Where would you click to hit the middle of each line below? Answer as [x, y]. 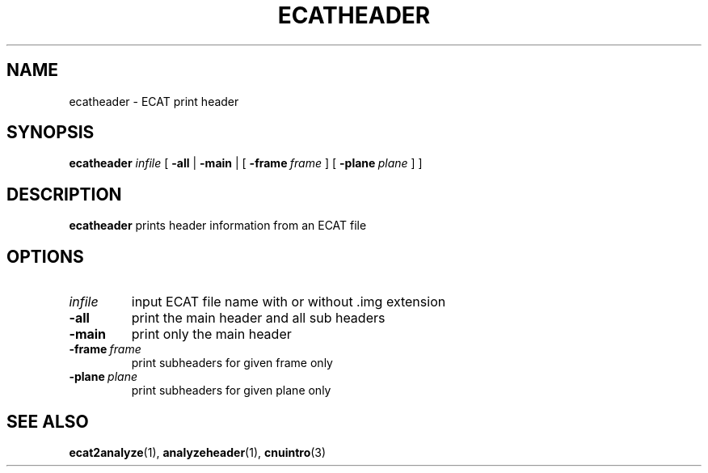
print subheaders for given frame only [232, 363]
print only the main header [211, 334]
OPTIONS [45, 256]
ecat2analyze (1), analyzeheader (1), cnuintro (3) [198, 452]
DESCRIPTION [64, 194]
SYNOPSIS [51, 133]
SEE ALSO [48, 421]
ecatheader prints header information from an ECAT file [218, 226]
